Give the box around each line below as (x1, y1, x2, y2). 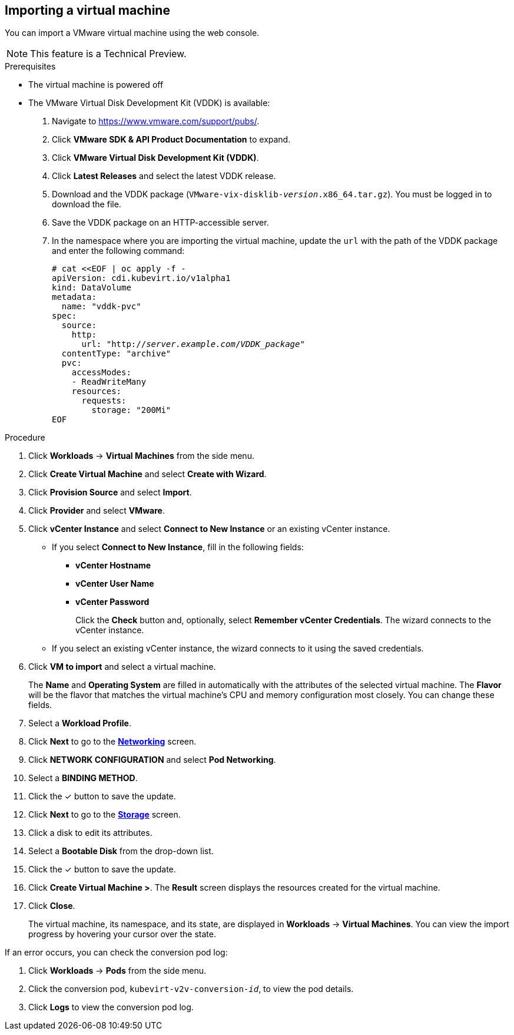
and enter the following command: (52, 246, 185, 256)
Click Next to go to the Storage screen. (28, 809, 181, 820)
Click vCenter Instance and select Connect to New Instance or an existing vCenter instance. (28, 524, 390, 534)
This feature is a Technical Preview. (30, 48, 187, 60)
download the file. (52, 199, 121, 210)
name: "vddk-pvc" (61, 302, 141, 312)
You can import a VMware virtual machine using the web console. (5, 28, 260, 38)
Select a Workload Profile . (28, 718, 131, 729)
